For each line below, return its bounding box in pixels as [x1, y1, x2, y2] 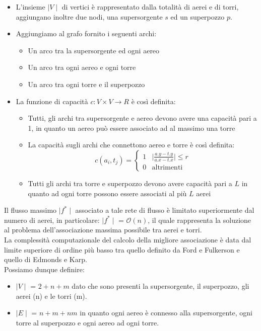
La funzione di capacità [16, 96, 88, 106]
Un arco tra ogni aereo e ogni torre [28, 62, 136, 72]
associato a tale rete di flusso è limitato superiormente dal [75, 205, 254, 215]
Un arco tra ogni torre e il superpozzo [28, 78, 145, 89]
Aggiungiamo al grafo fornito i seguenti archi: [16, 28, 157, 39]
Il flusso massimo [4, 205, 57, 215]
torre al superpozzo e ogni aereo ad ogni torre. [16, 317, 159, 328]
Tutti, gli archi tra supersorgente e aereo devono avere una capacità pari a [28, 113, 257, 123]
